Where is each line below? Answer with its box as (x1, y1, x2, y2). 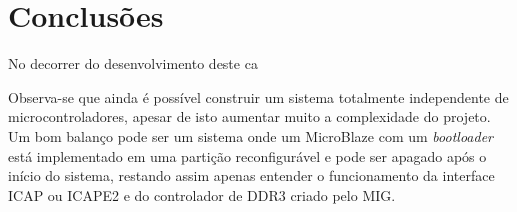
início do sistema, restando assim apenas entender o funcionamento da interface (8, 165, 495, 186)
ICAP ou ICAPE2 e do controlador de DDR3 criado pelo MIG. (8, 184, 396, 205)
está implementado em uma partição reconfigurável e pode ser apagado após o (8, 145, 487, 166)
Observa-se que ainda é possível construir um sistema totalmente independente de (8, 86, 509, 107)
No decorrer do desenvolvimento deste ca (8, 53, 258, 74)
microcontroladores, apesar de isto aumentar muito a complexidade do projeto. (8, 106, 491, 127)
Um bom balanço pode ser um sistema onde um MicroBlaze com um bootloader (8, 125, 493, 146)
